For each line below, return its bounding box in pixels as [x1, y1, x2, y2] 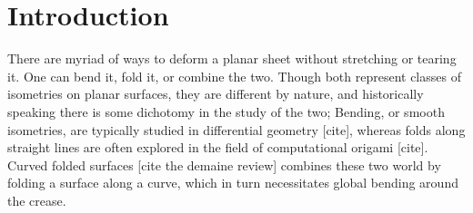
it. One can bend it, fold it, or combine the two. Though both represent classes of [7, 66, 461, 85]
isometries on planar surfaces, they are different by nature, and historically [7, 84, 424, 103]
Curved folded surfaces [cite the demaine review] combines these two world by [7, 155, 441, 174]
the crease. [7, 190, 66, 209]
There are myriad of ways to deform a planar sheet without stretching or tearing [7, 49, 457, 68]
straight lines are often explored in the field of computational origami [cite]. [7, 138, 428, 157]
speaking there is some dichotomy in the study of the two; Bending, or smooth [7, 102, 445, 121]
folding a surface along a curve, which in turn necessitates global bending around [7, 173, 458, 192]
